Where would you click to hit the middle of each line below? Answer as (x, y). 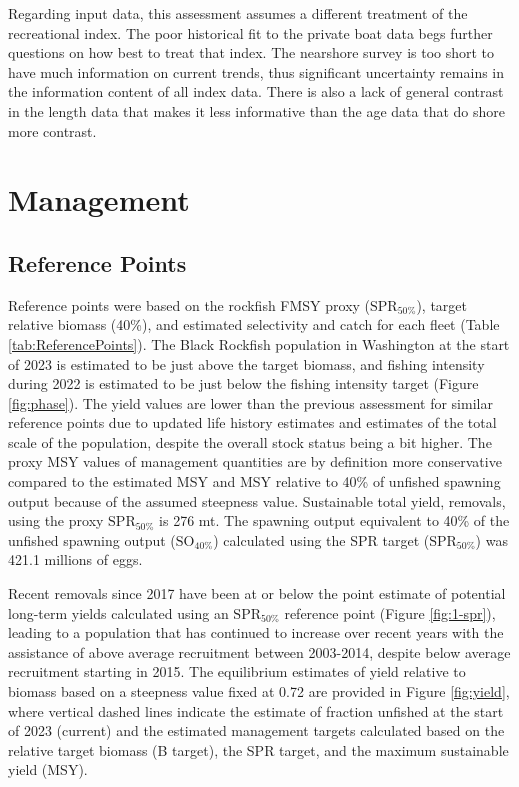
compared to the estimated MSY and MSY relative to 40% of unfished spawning (254, 481)
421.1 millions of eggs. (75, 559)
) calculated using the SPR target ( (321, 539)
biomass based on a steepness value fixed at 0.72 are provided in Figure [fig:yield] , (259, 691)
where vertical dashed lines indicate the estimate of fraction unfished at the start (256, 710)
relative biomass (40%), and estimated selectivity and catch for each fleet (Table (254, 324)
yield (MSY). (48, 769)
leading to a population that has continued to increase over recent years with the (256, 632)
